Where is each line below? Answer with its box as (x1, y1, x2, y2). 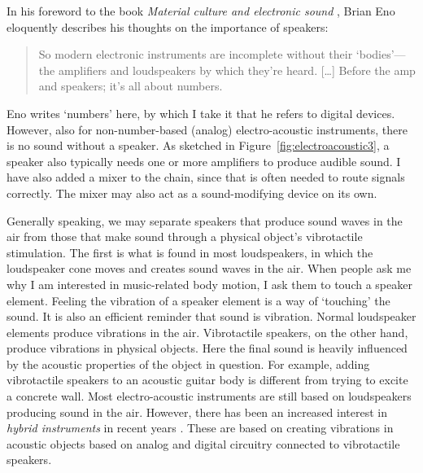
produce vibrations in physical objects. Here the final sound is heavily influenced (7, 339, 408, 357)
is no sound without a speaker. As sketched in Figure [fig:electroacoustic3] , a (7, 137, 390, 154)
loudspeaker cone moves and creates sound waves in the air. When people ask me (7, 260, 412, 277)
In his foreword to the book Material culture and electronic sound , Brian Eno (7, 2, 395, 19)
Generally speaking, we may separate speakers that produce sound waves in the (7, 212, 403, 229)
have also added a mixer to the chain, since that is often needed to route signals (7, 169, 405, 186)
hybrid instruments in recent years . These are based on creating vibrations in (7, 419, 394, 436)
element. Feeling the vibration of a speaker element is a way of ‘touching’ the (7, 291, 390, 309)
